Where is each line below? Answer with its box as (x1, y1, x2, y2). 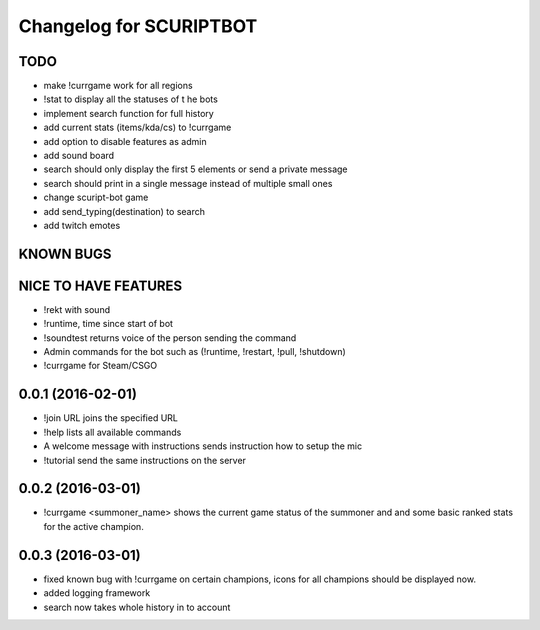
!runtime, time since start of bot (43, 318, 174, 330)
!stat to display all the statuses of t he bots (43, 93, 219, 105)
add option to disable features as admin (43, 135, 207, 147)
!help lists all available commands (43, 426, 182, 438)
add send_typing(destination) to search (43, 205, 205, 217)
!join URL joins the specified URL (43, 412, 179, 424)
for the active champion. (43, 520, 144, 532)
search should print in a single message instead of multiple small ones (43, 177, 333, 189)
